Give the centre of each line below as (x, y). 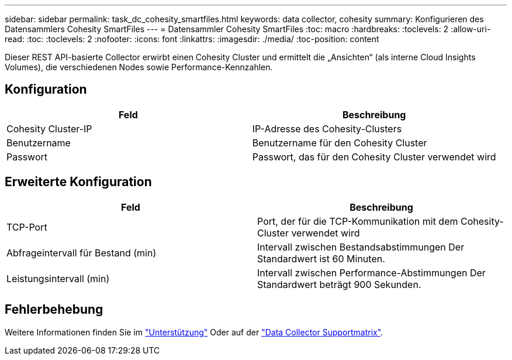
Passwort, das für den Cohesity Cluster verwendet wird (374, 157)
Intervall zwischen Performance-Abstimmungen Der (371, 272)
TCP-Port (27, 227)
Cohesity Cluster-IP (49, 128)
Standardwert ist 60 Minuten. (321, 258)
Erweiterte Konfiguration (78, 182)
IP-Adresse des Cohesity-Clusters (327, 128)
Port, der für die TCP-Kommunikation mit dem (358, 221)
